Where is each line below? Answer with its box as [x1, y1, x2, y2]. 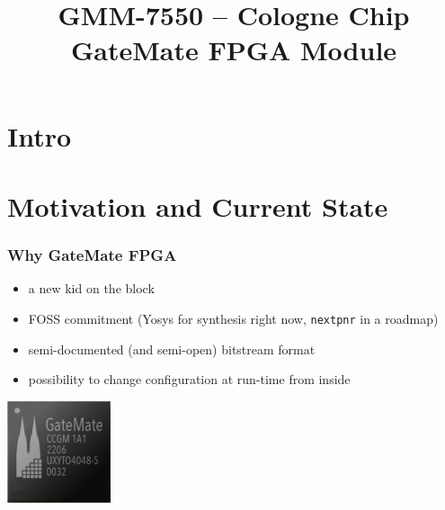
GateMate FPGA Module [70, 31, 397, 68]
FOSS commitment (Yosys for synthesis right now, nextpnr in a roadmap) [28, 309, 439, 327]
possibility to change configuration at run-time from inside [28, 370, 351, 389]
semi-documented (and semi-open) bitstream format [28, 339, 316, 358]
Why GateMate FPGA [7, 244, 177, 266]
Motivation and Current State [7, 187, 388, 224]
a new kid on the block [28, 279, 155, 298]
